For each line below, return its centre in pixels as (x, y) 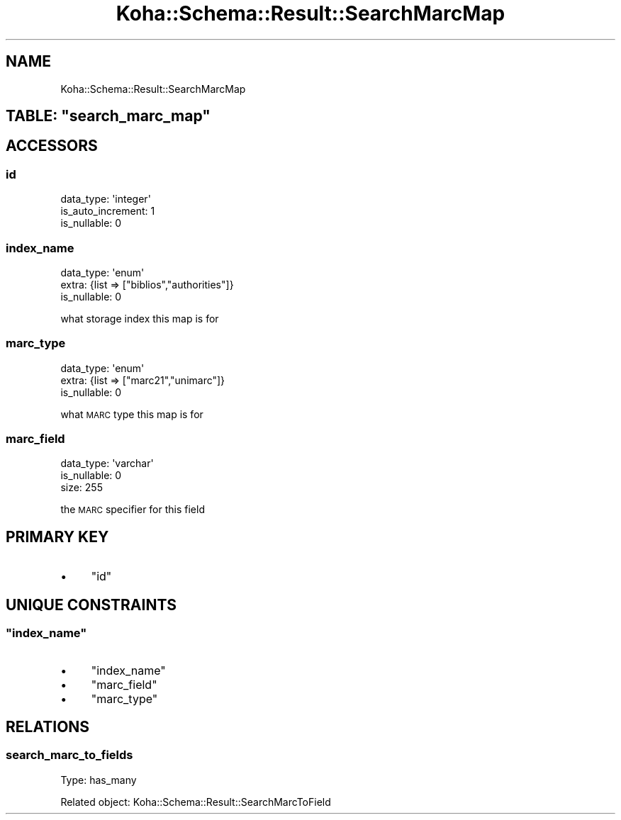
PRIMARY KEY (57, 537)
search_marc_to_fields (69, 755)
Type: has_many (99, 780)
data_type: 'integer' (106, 199)
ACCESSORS (52, 146)
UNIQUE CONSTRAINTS (91, 605)
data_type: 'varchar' (107, 464)
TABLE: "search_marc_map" (108, 116)
